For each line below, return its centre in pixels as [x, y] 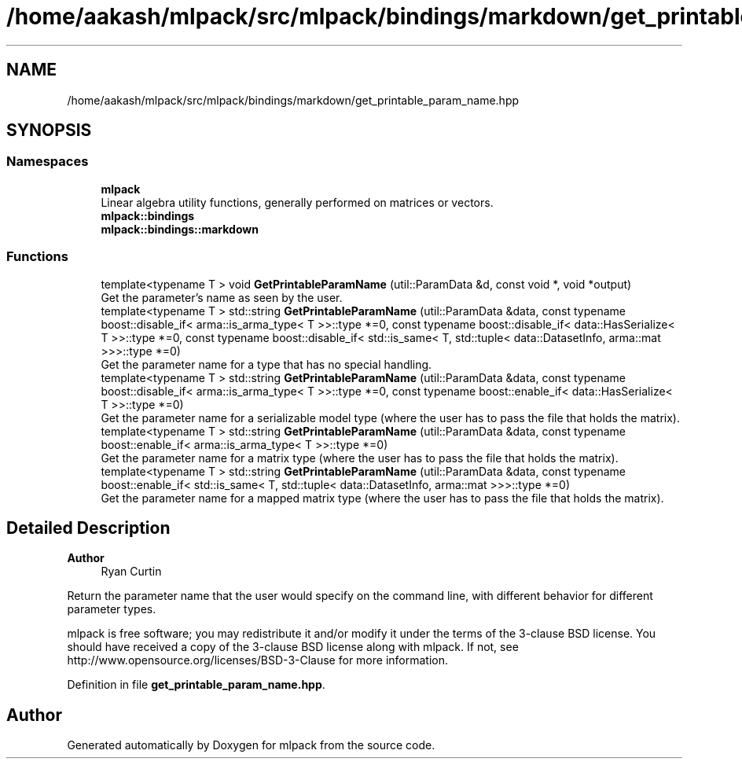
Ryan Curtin [131, 572]
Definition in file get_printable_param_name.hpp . [196, 685]
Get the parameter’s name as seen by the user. [222, 297]
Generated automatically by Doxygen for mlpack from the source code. [251, 745]
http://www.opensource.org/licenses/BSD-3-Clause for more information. [257, 660]
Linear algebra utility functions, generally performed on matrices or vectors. [297, 202]
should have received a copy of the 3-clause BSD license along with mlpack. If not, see [293, 647]
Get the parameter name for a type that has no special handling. [266, 364]
